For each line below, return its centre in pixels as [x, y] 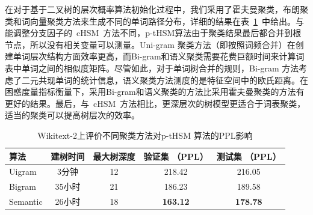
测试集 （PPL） [249, 156]
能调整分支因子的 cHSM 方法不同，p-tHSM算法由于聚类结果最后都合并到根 [153, 33]
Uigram [23, 171]
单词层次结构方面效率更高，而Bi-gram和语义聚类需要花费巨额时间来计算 [154, 56]
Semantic [26, 201]
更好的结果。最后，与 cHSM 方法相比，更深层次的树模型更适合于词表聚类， [155, 103]
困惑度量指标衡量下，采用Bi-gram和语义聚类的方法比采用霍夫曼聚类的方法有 [155, 92]
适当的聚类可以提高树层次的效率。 [72, 115]
